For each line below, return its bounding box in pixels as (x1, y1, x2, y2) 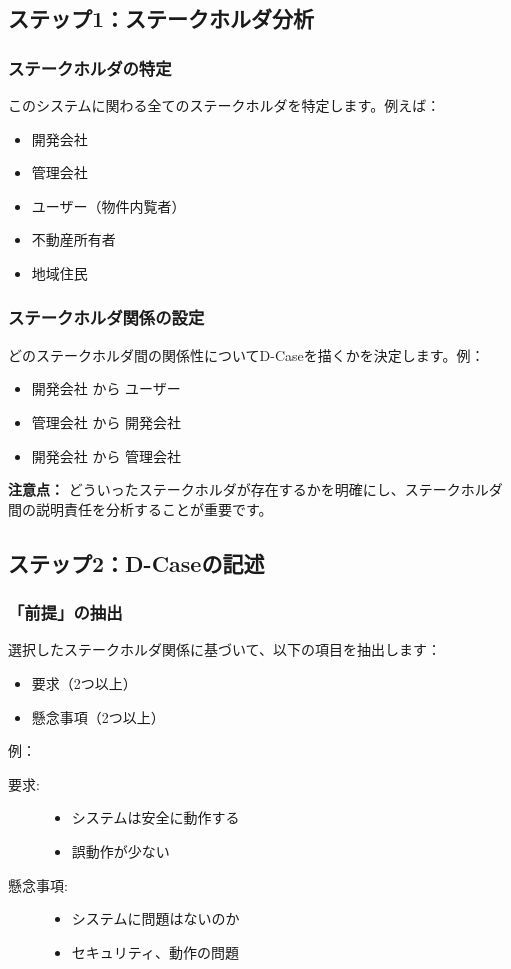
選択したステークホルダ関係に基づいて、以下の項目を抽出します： (8, 639, 441, 660)
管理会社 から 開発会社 (31, 411, 182, 432)
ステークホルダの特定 (8, 55, 172, 80)
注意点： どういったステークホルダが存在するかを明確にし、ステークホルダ (8, 479, 503, 500)
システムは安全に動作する (71, 807, 240, 828)
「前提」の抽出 (8, 600, 123, 625)
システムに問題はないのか (71, 908, 240, 929)
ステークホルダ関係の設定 (8, 305, 205, 330)
